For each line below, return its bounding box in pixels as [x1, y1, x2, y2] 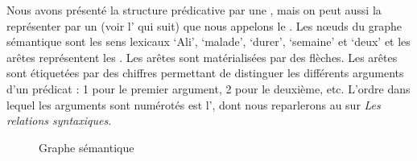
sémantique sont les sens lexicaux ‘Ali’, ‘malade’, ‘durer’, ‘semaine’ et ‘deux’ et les [6, 33, 411, 50]
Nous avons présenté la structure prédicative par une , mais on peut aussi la [6, 2, 382, 18]
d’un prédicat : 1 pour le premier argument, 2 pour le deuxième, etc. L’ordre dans [6, 80, 411, 97]
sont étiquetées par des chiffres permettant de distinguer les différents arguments [6, 64, 404, 81]
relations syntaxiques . [6, 112, 112, 129]
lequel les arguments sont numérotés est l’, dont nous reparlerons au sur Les [6, 96, 381, 113]
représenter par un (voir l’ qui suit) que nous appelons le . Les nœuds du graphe [6, 17, 402, 34]
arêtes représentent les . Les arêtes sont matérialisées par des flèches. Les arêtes [6, 48, 398, 65]
